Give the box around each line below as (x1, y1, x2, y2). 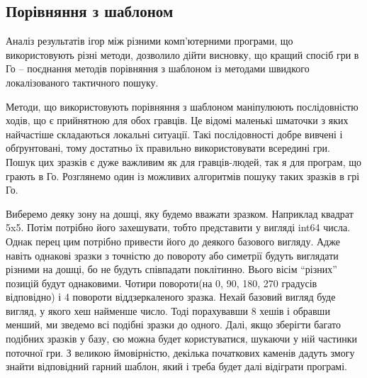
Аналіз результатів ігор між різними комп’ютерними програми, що (6, 33, 293, 48)
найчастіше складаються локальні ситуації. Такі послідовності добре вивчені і (6, 126, 343, 141)
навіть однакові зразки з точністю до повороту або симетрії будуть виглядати (6, 248, 339, 262)
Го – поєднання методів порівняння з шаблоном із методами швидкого (6, 61, 310, 76)
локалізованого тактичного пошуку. (6, 74, 159, 89)
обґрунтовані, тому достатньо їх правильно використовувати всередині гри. (6, 140, 330, 155)
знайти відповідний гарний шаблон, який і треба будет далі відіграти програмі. (6, 359, 348, 374)
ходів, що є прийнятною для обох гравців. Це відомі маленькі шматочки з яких (6, 113, 349, 128)
